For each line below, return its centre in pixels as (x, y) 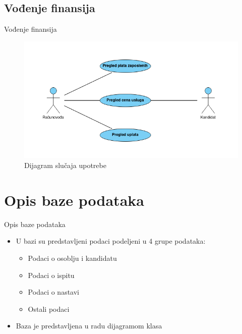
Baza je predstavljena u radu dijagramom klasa (89, 326)
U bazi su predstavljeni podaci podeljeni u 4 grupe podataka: (111, 241)
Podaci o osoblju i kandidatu (72, 258)
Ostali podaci (49, 309)
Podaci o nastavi (53, 292)
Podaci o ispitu (51, 275)
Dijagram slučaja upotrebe (65, 165)
